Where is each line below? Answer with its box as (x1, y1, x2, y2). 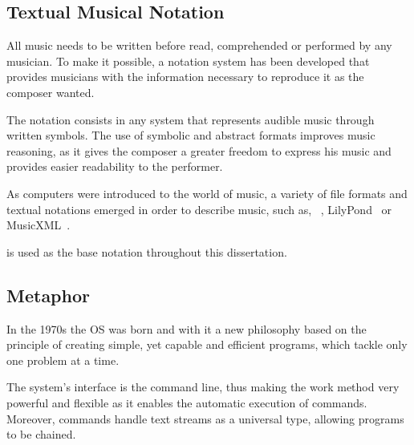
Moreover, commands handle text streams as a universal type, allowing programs (6, 410, 404, 427)
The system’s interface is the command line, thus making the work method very (6, 378, 400, 395)
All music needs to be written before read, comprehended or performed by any (6, 37, 392, 54)
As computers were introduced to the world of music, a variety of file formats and (6, 184, 408, 201)
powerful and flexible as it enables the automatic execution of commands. (6, 394, 367, 411)
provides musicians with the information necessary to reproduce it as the (6, 68, 364, 85)
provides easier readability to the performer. (6, 158, 223, 175)
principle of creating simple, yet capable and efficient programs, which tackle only (6, 336, 408, 353)
